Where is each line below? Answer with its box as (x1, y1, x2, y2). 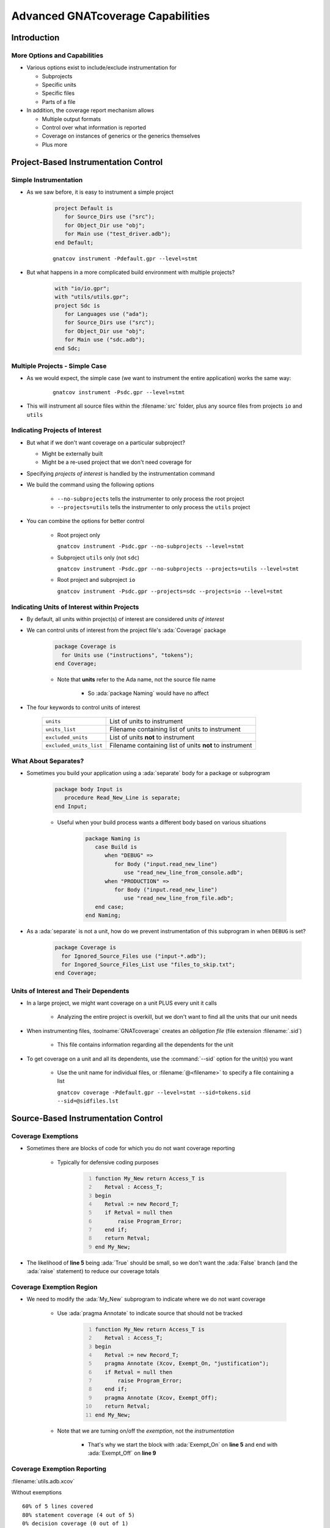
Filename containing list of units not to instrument (109, 741, 252, 750)
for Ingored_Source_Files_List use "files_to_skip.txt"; (61, 961, 235, 968)
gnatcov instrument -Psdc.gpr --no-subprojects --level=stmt (57, 543, 244, 550)
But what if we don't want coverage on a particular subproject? (26, 439, 186, 446)
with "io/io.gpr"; (54, 285, 110, 292)
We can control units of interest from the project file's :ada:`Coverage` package (26, 626, 226, 634)
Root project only (57, 531, 101, 538)
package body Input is (54, 785, 123, 793)
